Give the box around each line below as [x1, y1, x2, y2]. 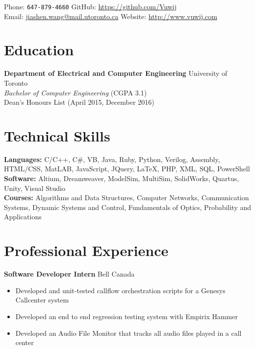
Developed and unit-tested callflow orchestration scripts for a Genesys [15, 285, 226, 295]
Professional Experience [4, 240, 169, 260]
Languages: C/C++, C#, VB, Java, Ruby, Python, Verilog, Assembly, [4, 154, 220, 164]
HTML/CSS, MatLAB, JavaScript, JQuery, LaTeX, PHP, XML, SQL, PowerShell [4, 163, 250, 174]
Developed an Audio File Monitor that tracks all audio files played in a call [15, 327, 242, 338]
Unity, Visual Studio [4, 183, 65, 193]
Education [4, 40, 74, 60]
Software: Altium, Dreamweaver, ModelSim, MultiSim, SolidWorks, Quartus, [4, 173, 239, 184]
